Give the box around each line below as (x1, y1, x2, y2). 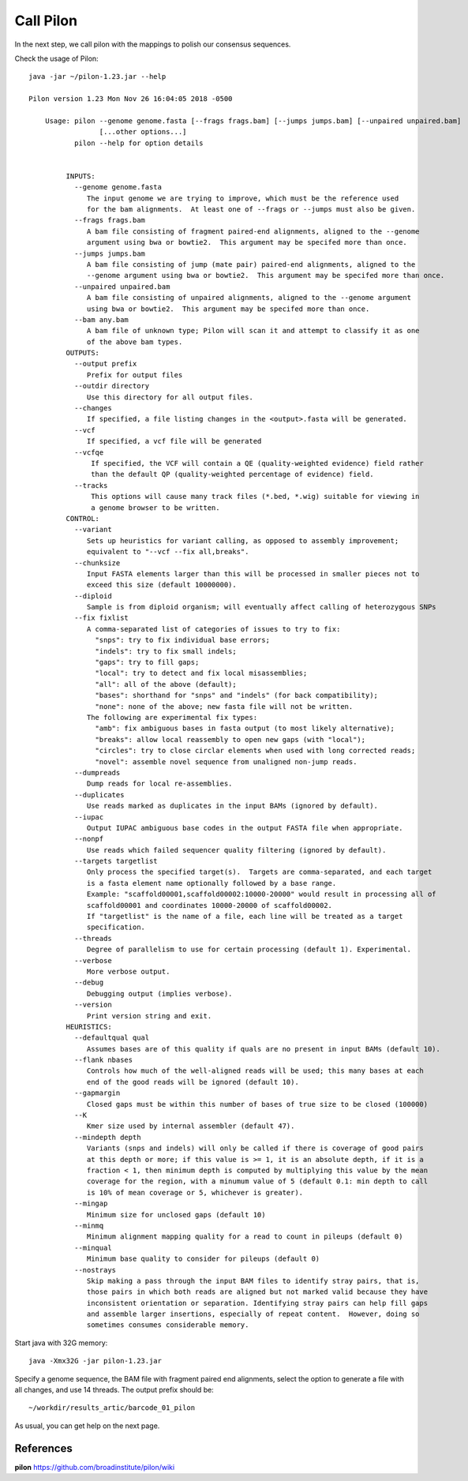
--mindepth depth (73, 1133, 141, 1142)
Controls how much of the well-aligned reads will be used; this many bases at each (87, 1067, 424, 1075)
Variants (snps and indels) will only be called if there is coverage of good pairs (87, 1144, 424, 1153)
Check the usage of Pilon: (14, 54, 99, 63)
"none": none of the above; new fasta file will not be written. (95, 702, 354, 711)
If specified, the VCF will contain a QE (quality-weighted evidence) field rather (91, 459, 424, 467)
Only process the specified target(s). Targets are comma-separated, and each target (87, 868, 432, 876)
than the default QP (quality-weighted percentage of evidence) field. (91, 470, 374, 479)
